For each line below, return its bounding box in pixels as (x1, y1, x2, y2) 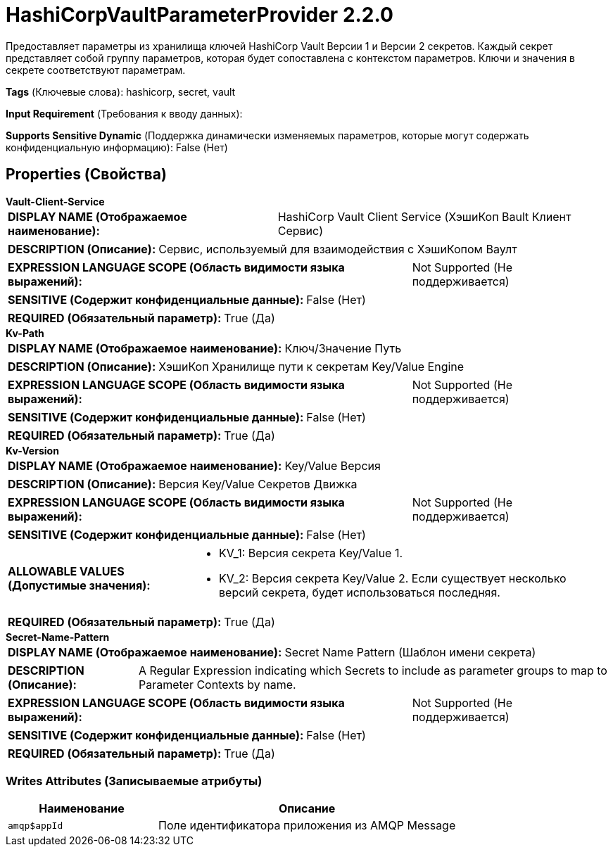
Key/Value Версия (284, 458, 381, 473)
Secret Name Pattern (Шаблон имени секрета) (284, 644, 536, 659)
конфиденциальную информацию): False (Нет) (6, 141, 228, 153)
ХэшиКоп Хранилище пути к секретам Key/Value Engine (158, 359, 465, 374)
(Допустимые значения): (8, 578, 151, 592)
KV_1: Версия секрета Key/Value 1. (219, 545, 403, 560)
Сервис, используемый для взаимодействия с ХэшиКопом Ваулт (158, 241, 517, 256)
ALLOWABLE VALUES (8, 564, 125, 578)
